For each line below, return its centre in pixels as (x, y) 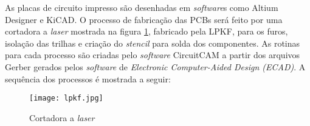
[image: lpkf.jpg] (66, 98)
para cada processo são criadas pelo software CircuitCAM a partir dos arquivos (153, 55)
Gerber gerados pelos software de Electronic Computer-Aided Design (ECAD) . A (155, 66)
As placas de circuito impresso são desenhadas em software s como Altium (142, 7)
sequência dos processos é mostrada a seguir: (88, 78)
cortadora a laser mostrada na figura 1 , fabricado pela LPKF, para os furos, (146, 31)
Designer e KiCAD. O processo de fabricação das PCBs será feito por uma (144, 19)
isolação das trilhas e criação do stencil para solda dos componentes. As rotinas (153, 43)
